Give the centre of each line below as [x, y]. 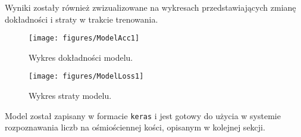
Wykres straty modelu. [70, 96]
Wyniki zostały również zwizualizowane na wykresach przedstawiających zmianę [150, 7]
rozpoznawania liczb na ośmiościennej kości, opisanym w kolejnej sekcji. [135, 127]
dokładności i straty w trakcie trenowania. [81, 19]
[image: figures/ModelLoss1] [86, 77]
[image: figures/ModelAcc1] [84, 38]
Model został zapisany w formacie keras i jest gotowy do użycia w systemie [143, 115]
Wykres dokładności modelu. [81, 57]
